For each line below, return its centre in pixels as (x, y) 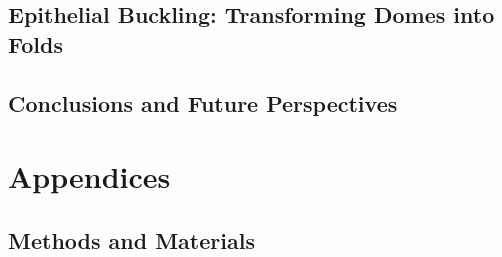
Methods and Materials (131, 239)
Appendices (89, 176)
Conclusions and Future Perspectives (203, 102)
